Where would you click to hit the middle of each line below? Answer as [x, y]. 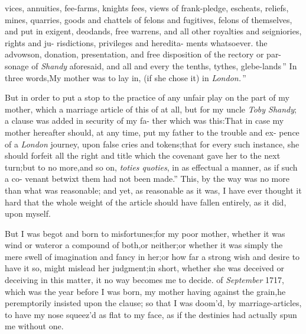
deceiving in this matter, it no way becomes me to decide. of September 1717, [144, 280]
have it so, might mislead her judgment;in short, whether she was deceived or [145, 268]
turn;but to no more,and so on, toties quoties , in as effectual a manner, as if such [151, 167]
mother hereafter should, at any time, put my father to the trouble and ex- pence [152, 132]
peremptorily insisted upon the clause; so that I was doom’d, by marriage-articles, [153, 303]
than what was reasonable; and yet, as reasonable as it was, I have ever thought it [153, 190]
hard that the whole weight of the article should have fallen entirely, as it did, [146, 202]
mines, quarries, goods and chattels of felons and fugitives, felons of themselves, [149, 19]
